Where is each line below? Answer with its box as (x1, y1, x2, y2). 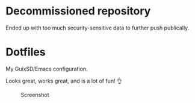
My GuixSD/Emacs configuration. (5, 65, 88, 72)
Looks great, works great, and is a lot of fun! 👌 (5, 77, 123, 84)
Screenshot (20, 91, 49, 98)
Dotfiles (5, 45, 46, 59)
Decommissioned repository (5, 4, 151, 18)
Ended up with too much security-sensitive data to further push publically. (5, 24, 190, 31)
